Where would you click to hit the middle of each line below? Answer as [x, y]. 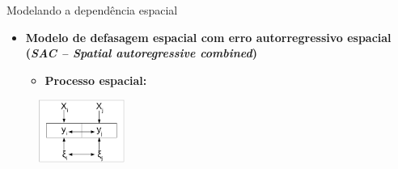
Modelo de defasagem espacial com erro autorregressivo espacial [208, 37]
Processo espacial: [96, 80]
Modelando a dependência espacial [92, 10]
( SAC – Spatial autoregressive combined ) [141, 53]
